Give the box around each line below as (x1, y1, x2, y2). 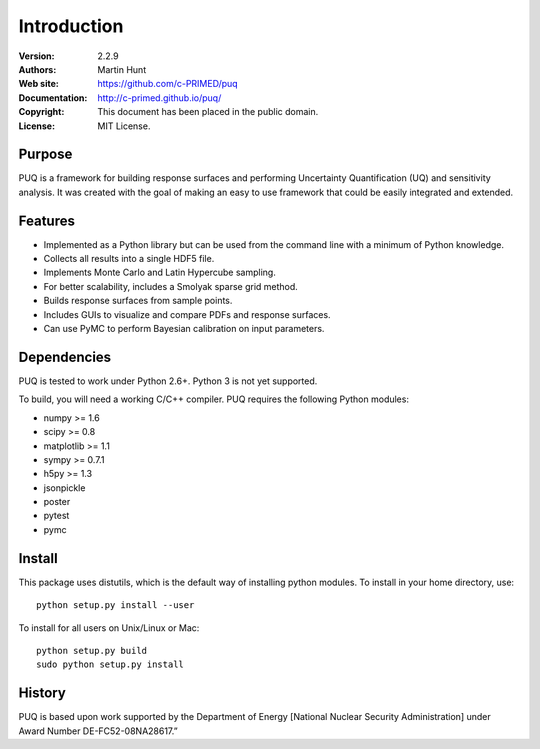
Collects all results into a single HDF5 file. (43, 253, 215, 265)
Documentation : (18, 91, 88, 104)
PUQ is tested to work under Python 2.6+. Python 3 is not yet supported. (18, 375, 318, 387)
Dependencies (18, 348, 112, 365)
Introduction (18, 15, 124, 37)
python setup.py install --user (36, 600, 195, 611)
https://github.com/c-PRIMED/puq (97, 78, 239, 90)
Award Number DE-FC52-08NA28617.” (18, 725, 179, 737)
